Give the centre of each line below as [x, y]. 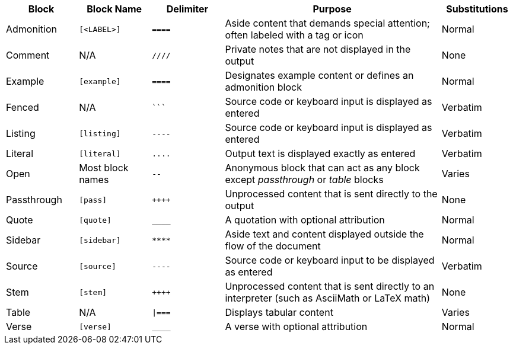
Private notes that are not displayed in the [318, 49]
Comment [28, 55]
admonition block [263, 87]
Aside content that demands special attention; [327, 23]
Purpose [332, 9]
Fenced [23, 107]
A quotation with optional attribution [305, 220]
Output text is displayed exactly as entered [320, 153]
